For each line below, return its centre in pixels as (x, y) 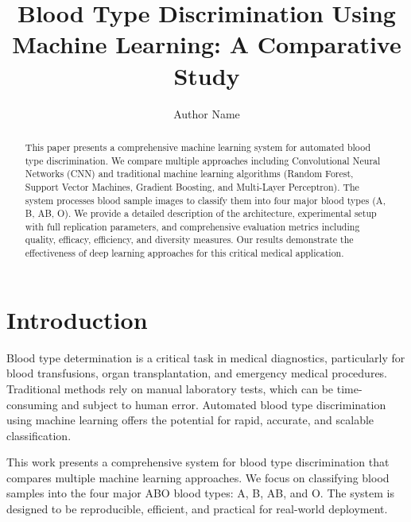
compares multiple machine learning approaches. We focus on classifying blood (198, 477)
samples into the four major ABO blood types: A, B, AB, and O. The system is (200, 493)
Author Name (207, 113)
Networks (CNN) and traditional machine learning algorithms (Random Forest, (189, 174)
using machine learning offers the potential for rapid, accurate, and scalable (190, 420)
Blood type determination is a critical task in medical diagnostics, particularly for (206, 357)
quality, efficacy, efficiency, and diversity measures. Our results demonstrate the (189, 240)
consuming (32, 404)
